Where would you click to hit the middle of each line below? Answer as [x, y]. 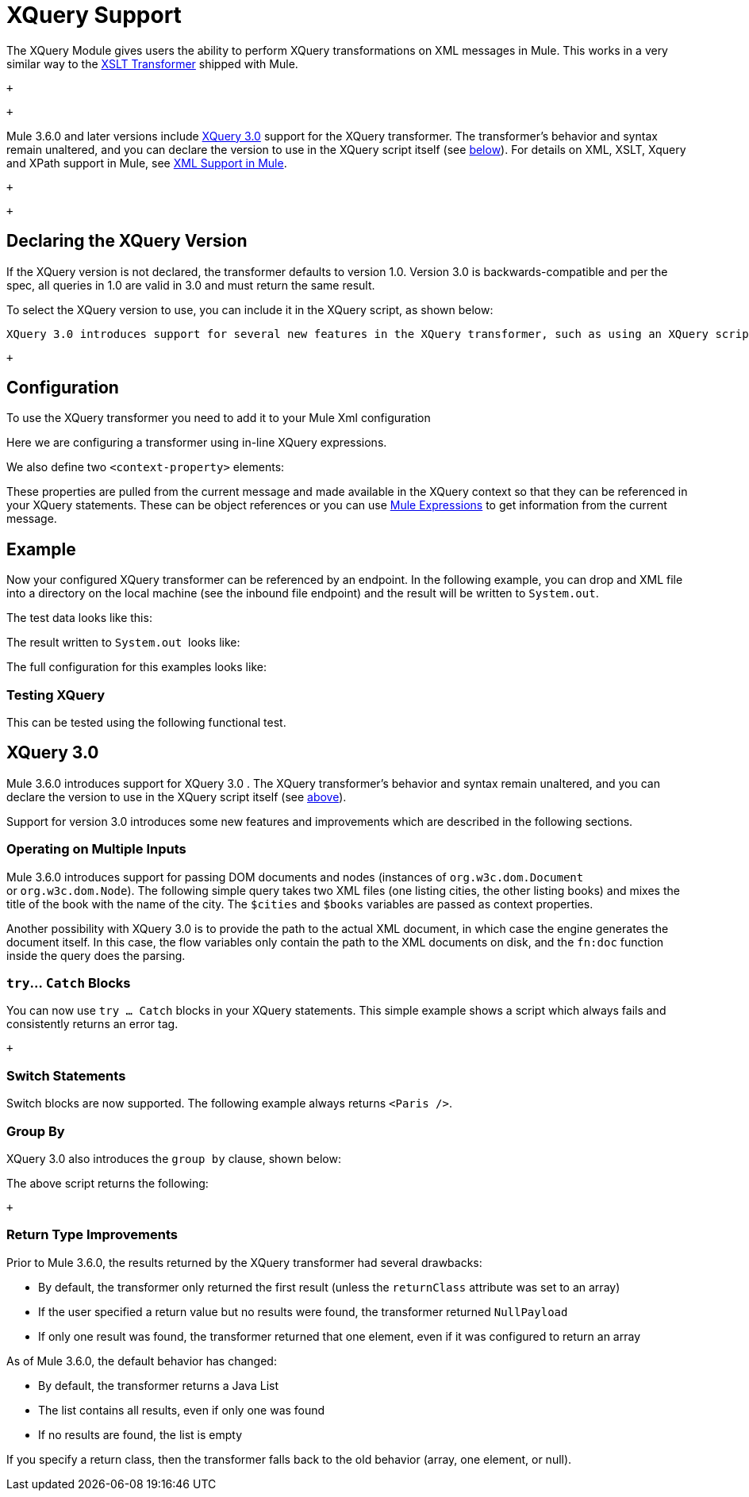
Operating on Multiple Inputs [96, 849]
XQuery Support [94, 15]
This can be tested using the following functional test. [146, 723]
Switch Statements [66, 1075]
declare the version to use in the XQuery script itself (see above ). [177, 796]
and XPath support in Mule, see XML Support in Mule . [147, 163]
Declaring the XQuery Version [127, 241]
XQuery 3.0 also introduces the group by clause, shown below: [174, 1158]
